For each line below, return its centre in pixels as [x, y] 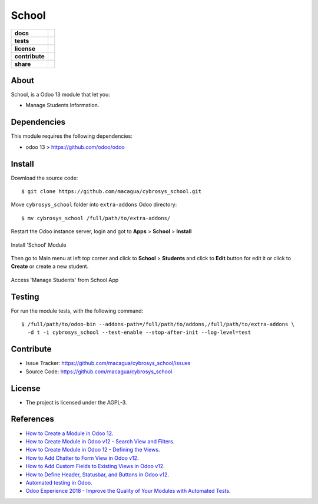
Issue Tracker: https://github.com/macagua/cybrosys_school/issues [108, 363]
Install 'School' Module [39, 245]
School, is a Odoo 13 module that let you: [60, 95]
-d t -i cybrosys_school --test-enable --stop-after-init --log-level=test [139, 332]
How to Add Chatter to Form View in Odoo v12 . [82, 458]
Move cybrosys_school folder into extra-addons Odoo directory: [94, 205]
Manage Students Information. [62, 105]
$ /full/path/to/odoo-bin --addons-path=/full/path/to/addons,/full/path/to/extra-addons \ [158, 324]
